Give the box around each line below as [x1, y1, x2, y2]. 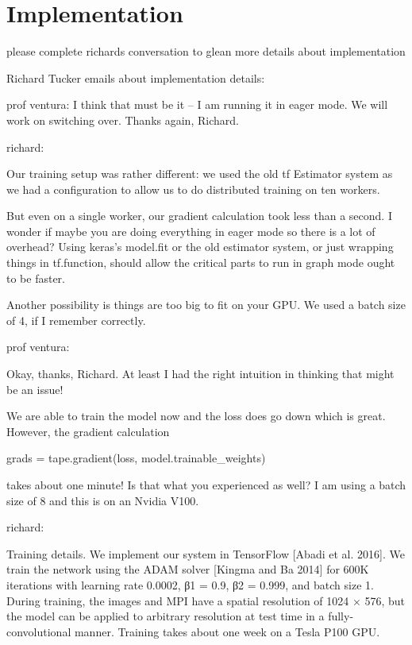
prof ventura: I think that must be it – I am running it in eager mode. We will [6, 96, 388, 113]
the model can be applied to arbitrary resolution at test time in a [6, 608, 325, 624]
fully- [328, 608, 354, 624]
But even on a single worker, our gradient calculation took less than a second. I [6, 207, 392, 224]
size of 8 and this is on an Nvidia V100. [6, 492, 199, 508]
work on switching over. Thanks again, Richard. [6, 111, 239, 128]
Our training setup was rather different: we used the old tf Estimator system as [6, 165, 393, 182]
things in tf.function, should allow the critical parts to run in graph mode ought [6, 254, 395, 271]
